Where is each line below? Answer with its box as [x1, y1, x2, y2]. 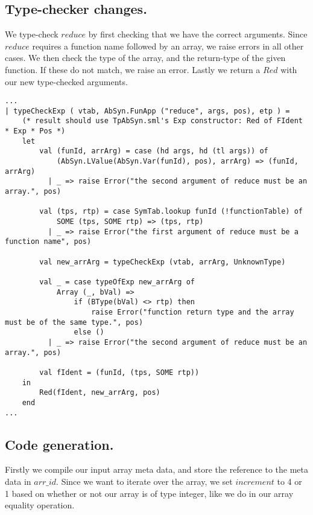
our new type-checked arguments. [5, 75, 128, 88]
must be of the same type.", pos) [5, 318, 144, 327]
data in [5, 475, 31, 487]
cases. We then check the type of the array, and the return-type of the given [5, 51, 286, 64]
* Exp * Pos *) [5, 127, 66, 136]
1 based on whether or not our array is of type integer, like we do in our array [5, 487, 294, 499]
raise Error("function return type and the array [91, 307, 294, 316]
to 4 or [277, 475, 302, 487]
